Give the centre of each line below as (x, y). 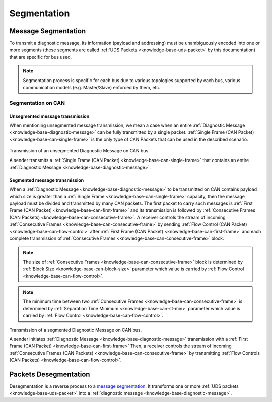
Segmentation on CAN (37, 103)
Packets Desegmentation (50, 374)
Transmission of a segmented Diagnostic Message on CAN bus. (76, 330)
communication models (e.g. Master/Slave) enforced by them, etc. (92, 88)
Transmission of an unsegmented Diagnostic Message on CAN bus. (79, 151)
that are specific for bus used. (41, 57)
